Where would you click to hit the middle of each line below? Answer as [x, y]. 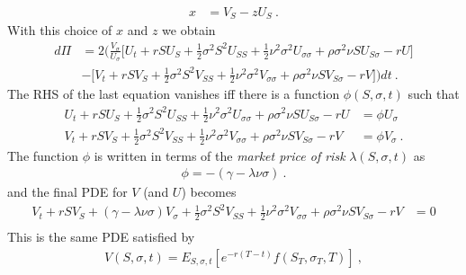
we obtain [189, 30]
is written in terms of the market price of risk [220, 155]
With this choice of [60, 30]
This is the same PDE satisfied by [101, 237]
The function [43, 155]
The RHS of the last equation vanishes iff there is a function [174, 94]
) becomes [209, 192]
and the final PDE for [67, 192]
